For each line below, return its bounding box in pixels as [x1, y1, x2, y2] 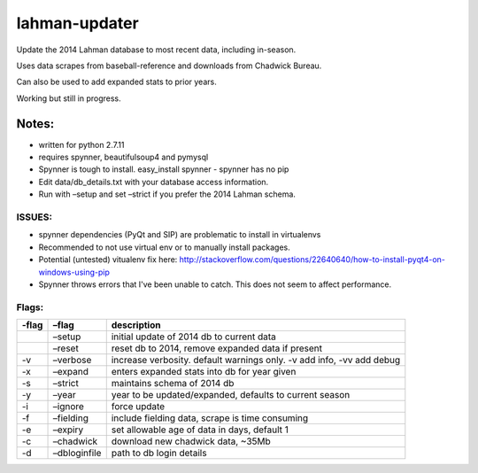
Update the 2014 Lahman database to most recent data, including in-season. [16, 44, 297, 55]
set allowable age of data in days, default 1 [111, 423, 289, 436]
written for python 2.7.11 [38, 139, 125, 150]
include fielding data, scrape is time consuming [111, 412, 309, 424]
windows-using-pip [38, 267, 111, 277]
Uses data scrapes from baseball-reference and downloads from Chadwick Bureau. [16, 60, 322, 71]
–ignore [52, 400, 84, 413]
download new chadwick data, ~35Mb [111, 435, 272, 447]
